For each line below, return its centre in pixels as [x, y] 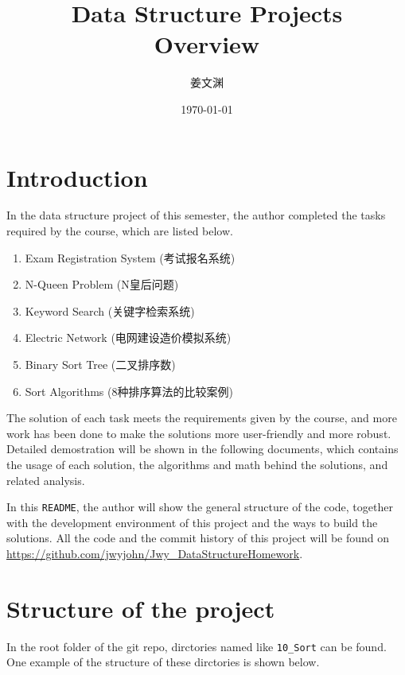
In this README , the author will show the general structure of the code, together [200, 507]
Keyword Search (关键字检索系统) [110, 310]
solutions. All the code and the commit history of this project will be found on [198, 538]
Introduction [77, 177]
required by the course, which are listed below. [120, 231]
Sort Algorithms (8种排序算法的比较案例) [129, 391]
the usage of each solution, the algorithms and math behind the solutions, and [197, 464]
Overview [207, 44]
